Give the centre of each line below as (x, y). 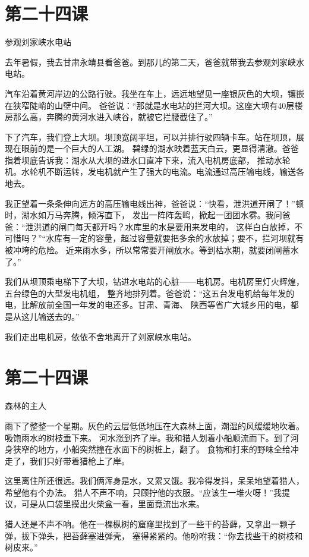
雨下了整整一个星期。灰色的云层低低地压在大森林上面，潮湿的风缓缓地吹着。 (154, 425)
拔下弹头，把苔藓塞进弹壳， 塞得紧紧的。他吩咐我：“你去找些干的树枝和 (162, 535)
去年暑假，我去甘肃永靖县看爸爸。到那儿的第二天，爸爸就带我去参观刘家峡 (150, 62)
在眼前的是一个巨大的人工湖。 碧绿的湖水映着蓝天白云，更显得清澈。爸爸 (156, 148)
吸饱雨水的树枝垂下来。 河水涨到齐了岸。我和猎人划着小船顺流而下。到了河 (152, 437)
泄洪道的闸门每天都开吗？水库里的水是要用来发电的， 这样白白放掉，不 (164, 226)
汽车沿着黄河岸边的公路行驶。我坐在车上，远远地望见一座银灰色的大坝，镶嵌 (154, 93)
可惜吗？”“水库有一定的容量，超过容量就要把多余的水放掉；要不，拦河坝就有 (154, 238)
